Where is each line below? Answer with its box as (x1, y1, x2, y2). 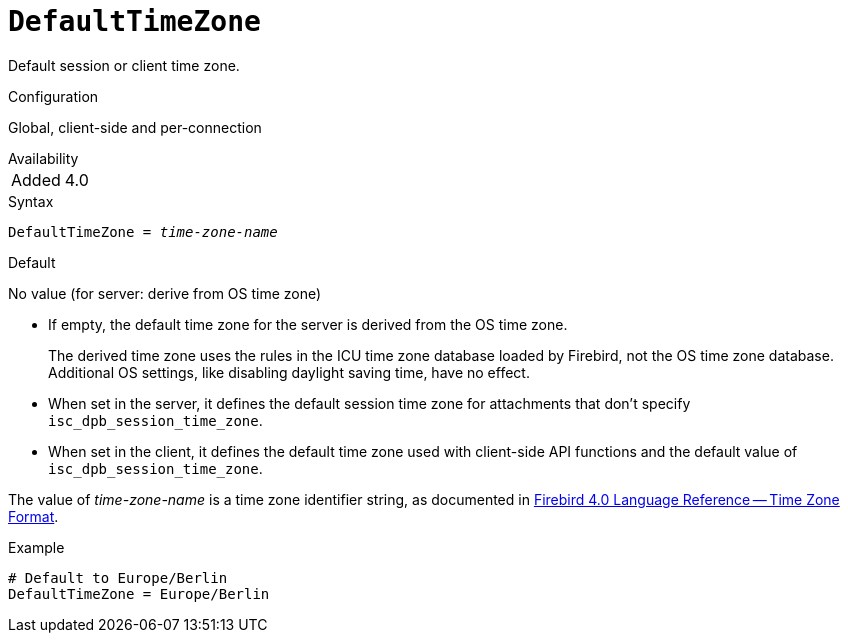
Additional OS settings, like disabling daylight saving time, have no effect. (48, 363, 530, 381)
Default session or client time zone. (8, 56, 240, 74)
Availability (8, 149, 79, 167)
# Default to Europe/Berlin (8, 569, 228, 586)
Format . (8, 507, 59, 525)
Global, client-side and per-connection (8, 118, 262, 136)
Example (8, 538, 65, 556)
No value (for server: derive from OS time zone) (8, 284, 322, 302)
